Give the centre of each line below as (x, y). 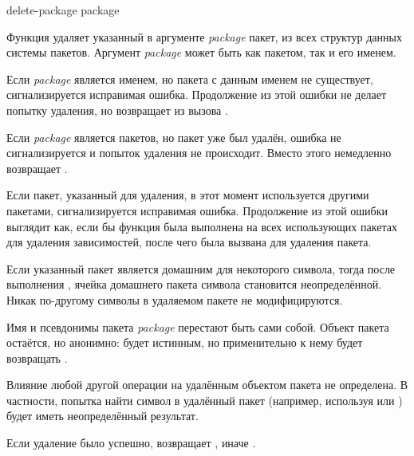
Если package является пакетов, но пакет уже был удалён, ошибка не (174, 137)
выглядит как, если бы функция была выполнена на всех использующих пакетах (202, 226)
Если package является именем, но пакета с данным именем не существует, (190, 79)
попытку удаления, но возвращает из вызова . (117, 110)
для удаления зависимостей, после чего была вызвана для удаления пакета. (189, 242)
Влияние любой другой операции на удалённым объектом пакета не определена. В (207, 385)
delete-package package (63, 10)
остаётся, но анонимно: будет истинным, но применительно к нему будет (185, 342)
